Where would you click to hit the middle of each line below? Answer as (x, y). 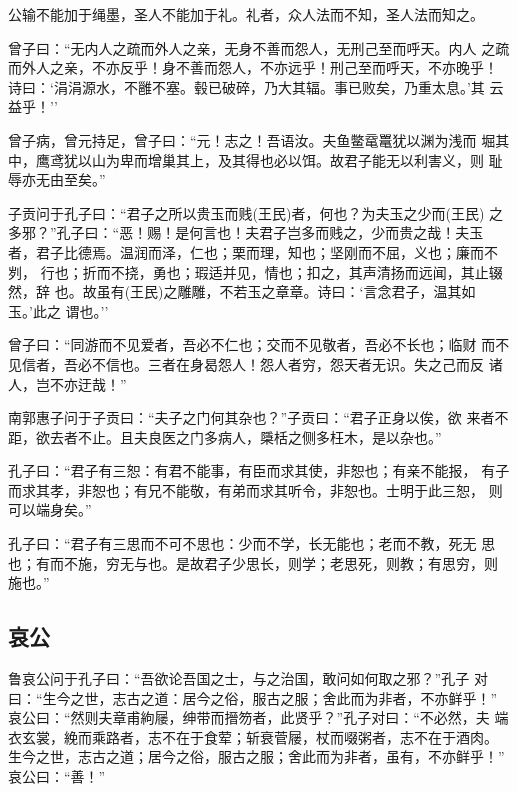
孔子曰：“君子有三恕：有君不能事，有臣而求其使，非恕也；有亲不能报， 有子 (259, 470)
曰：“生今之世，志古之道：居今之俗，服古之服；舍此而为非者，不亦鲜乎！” (253, 697)
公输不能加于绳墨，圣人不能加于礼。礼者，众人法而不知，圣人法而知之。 (246, 14)
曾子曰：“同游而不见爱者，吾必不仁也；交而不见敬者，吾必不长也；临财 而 (252, 344)
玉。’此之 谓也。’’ (58, 310)
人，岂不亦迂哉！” (67, 383)
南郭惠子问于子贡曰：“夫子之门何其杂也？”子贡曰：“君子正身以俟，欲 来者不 (258, 417)
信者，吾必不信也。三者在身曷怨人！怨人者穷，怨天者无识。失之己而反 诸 (262, 363)
